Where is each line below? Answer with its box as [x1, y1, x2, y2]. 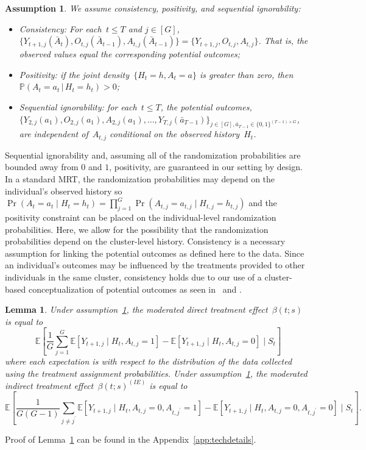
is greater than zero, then [199, 68, 294, 80]
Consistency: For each [19, 22, 102, 35]
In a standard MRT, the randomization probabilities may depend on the [5, 173, 275, 185]
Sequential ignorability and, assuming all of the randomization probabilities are [5, 148, 301, 161]
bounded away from [5, 160, 79, 173]
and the [248, 196, 277, 209]
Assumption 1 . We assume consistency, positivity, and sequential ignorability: [5, 2, 301, 14]
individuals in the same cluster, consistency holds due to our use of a [5, 271, 262, 284]
